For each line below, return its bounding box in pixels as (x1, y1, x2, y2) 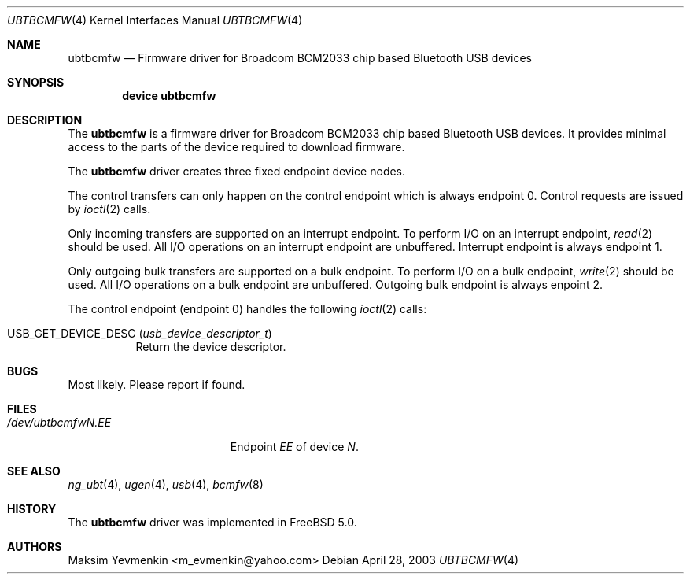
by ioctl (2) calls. (68, 202, 151, 216)
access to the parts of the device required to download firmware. (68, 140, 405, 153)
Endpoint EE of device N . (230, 440, 359, 453)
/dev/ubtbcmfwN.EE (7, 416, 112, 429)
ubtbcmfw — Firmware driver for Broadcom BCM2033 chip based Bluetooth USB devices (68, 51, 532, 65)
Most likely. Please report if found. (68, 378, 245, 391)
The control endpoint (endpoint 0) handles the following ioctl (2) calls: (68, 302, 427, 316)
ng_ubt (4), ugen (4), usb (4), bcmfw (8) (68, 478, 264, 491)
